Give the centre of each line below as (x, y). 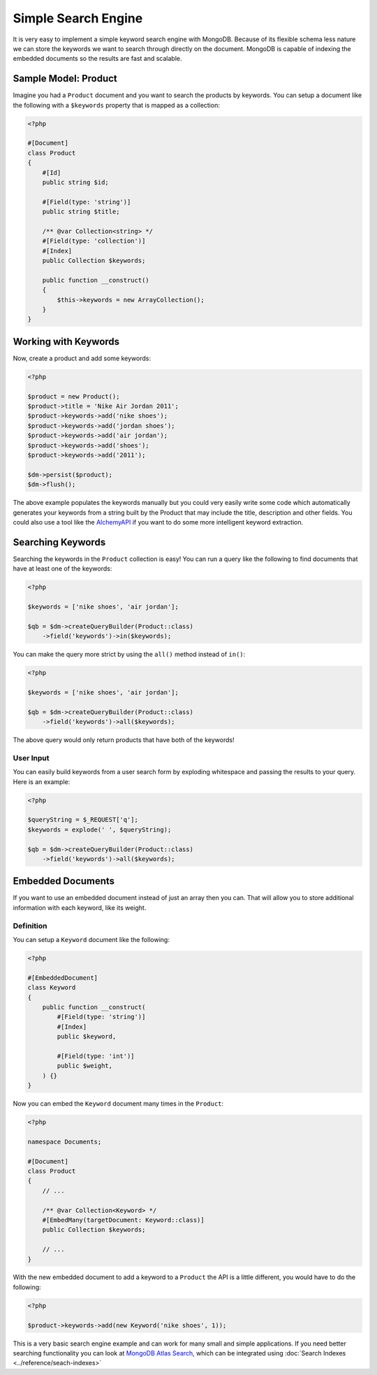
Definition (30, 925)
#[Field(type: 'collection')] (94, 241)
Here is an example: (42, 782)
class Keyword (52, 988)
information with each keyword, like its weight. (80, 907)
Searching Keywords (59, 542)
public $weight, (85, 1066)
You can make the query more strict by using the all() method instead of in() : (129, 655)
